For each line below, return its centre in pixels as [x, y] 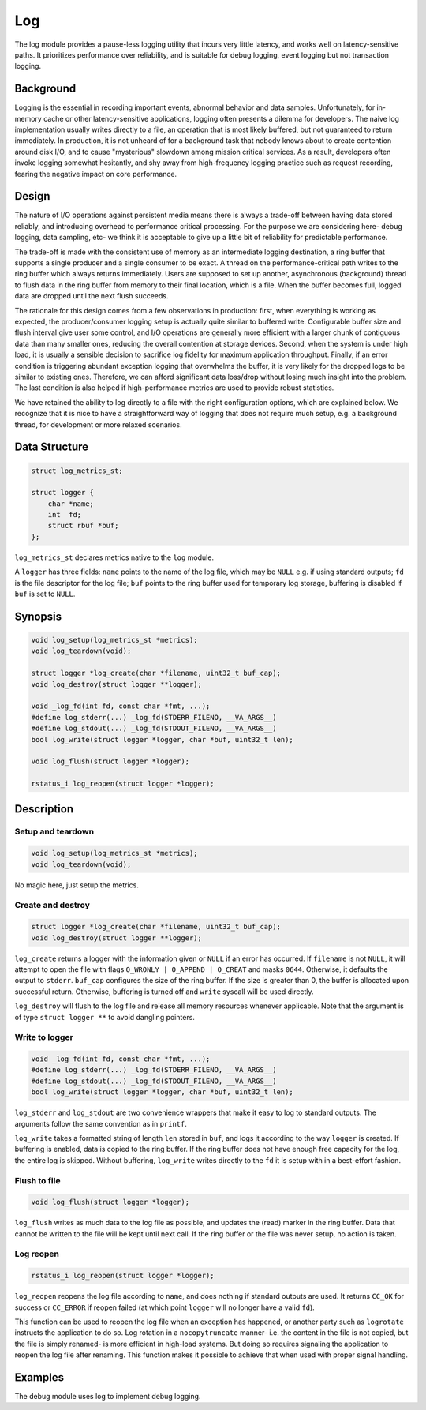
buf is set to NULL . [45, 594]
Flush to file [37, 1180]
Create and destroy [52, 906]
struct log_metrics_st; [77, 471]
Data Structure [52, 447]
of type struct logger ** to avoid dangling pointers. [105, 1017]
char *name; [71, 504]
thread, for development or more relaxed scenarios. [98, 424]
